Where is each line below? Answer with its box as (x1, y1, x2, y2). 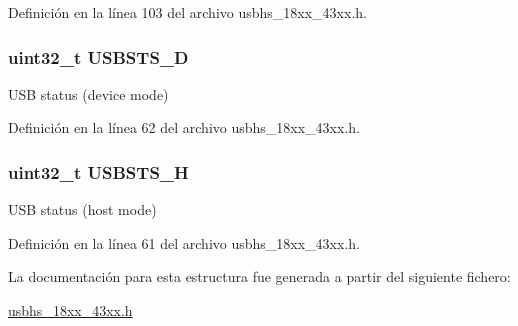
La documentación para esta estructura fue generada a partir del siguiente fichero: (8, 266, 511, 287)
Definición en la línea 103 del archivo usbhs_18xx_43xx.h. (8, 2, 367, 22)
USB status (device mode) (8, 83, 169, 104)
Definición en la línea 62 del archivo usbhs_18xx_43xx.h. (8, 117, 360, 138)
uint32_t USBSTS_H (8, 159, 189, 184)
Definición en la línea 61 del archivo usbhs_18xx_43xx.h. (8, 232, 360, 253)
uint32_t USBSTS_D (8, 44, 189, 69)
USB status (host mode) (8, 199, 157, 220)
